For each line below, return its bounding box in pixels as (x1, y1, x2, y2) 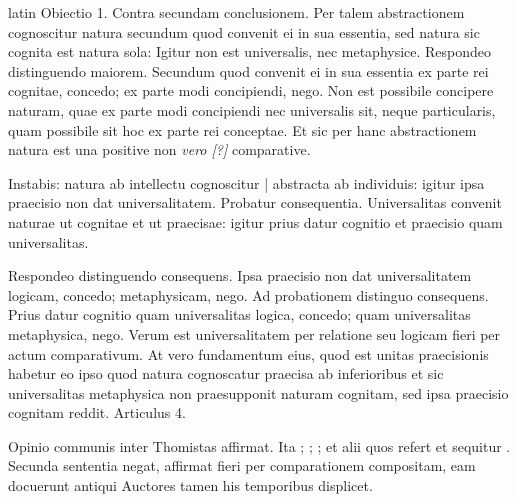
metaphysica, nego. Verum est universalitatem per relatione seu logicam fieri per (8, 323, 501, 344)
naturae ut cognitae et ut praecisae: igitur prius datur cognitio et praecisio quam (8, 211, 503, 232)
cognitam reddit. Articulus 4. (8, 402, 186, 423)
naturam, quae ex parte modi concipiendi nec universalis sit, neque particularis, (8, 99, 496, 120)
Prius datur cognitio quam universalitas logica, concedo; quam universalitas (8, 304, 471, 325)
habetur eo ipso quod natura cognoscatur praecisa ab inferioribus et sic (8, 363, 444, 384)
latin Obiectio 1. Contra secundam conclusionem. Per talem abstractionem (8, 2, 465, 22)
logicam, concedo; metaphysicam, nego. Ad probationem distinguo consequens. (8, 284, 489, 305)
